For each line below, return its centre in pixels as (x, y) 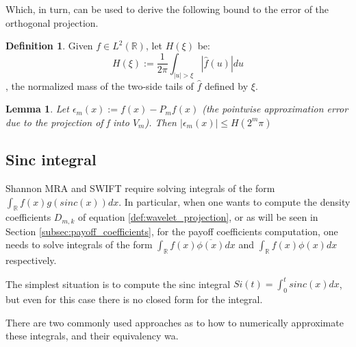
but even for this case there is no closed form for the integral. (134, 299)
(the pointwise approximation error (275, 109)
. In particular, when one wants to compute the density (234, 201)
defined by (227, 85)
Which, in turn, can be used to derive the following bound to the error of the (167, 9)
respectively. (31, 260)
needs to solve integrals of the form (79, 244)
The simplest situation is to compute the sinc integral (118, 284)
